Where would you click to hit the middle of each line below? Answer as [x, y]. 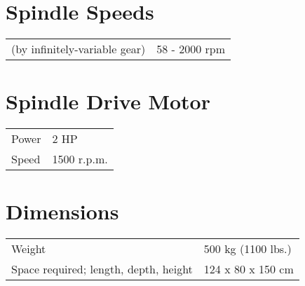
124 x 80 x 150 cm [249, 269]
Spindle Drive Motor [108, 101]
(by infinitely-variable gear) [79, 49]
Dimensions [62, 211]
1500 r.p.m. [80, 159]
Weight [29, 249]
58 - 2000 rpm [191, 49]
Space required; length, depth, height [102, 269]
